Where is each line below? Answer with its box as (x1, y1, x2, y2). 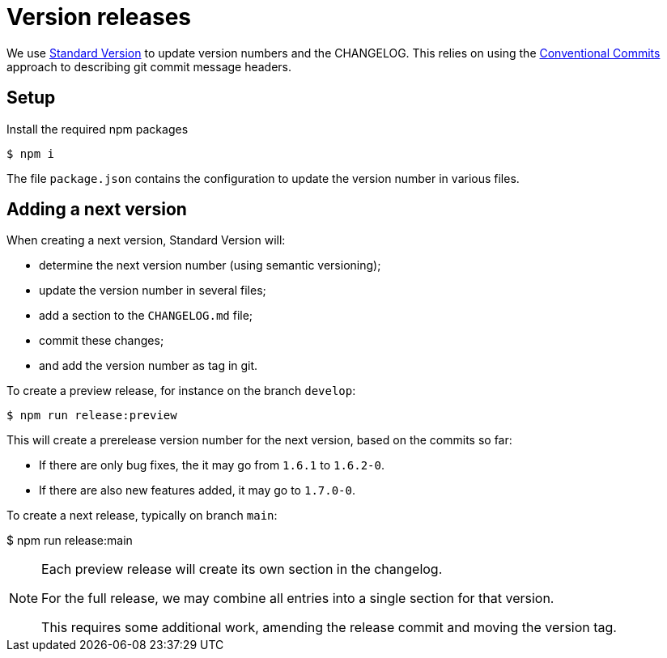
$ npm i (6, 146, 55, 160)
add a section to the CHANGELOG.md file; (39, 308, 253, 323)
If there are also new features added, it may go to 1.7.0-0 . (39, 483, 356, 498)
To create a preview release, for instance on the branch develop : (6, 384, 356, 398)
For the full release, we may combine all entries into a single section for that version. (41, 590, 554, 607)
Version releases (6, 3, 192, 31)
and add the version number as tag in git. (39, 359, 258, 373)
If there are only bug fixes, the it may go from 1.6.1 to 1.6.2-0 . (39, 458, 385, 473)
